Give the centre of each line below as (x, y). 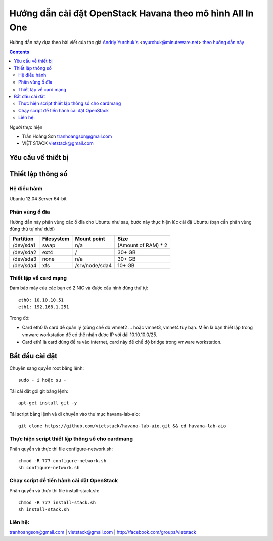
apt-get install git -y (48, 403)
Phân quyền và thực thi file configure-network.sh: (61, 449)
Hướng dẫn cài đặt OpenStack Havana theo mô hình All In (131, 13)
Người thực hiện (26, 127)
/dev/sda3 (25, 259)
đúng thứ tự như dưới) (32, 229)
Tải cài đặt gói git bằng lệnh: (39, 391)
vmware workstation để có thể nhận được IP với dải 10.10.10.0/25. (90, 335)
